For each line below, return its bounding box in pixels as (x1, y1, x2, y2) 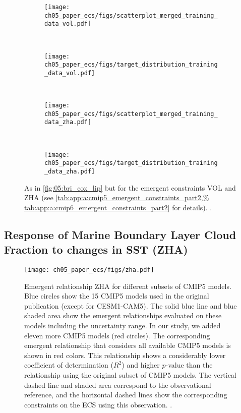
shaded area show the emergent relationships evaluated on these (24, 310, 222, 321)
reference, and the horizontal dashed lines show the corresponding (24, 389, 227, 400)
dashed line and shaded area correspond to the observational (24, 379, 211, 390)
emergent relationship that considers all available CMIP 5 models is (24, 340, 231, 350)
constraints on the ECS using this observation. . (24, 399, 172, 409)
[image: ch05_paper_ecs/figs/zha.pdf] (24, 266, 154, 274)
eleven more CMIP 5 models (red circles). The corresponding (24, 330, 210, 340)
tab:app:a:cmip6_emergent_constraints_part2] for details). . (24, 202, 212, 212)
